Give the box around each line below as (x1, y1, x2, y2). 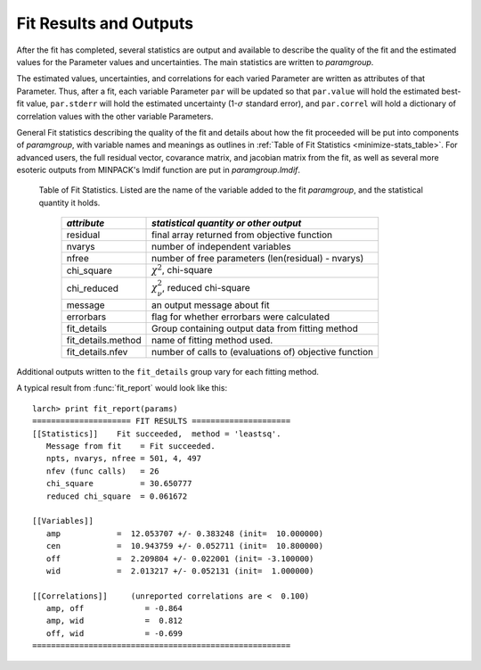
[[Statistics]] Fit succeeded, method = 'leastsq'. (32, 428, 281, 439)
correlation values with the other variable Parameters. (16, 111, 214, 121)
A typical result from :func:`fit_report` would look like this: (16, 383, 227, 393)
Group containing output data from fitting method (151, 322, 358, 335)
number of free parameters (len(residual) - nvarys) (151, 252, 364, 265)
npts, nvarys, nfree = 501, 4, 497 (45, 453, 202, 464)
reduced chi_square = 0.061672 (45, 491, 188, 501)
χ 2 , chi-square (151, 262, 213, 277)
